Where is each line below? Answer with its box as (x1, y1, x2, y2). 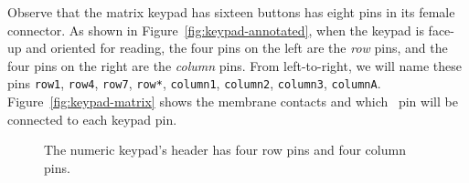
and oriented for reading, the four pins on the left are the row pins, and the (26, 38, 448, 57)
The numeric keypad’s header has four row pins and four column (44, 140, 406, 159)
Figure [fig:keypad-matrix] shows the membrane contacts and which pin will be (7, 92, 458, 111)
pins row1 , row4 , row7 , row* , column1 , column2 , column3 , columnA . (7, 74, 381, 93)
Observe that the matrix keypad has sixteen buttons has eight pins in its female (7, 3, 455, 21)
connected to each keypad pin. (7, 109, 177, 128)
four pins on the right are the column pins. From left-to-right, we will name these (7, 56, 462, 75)
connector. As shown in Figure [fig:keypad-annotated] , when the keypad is (7, 20, 424, 39)
